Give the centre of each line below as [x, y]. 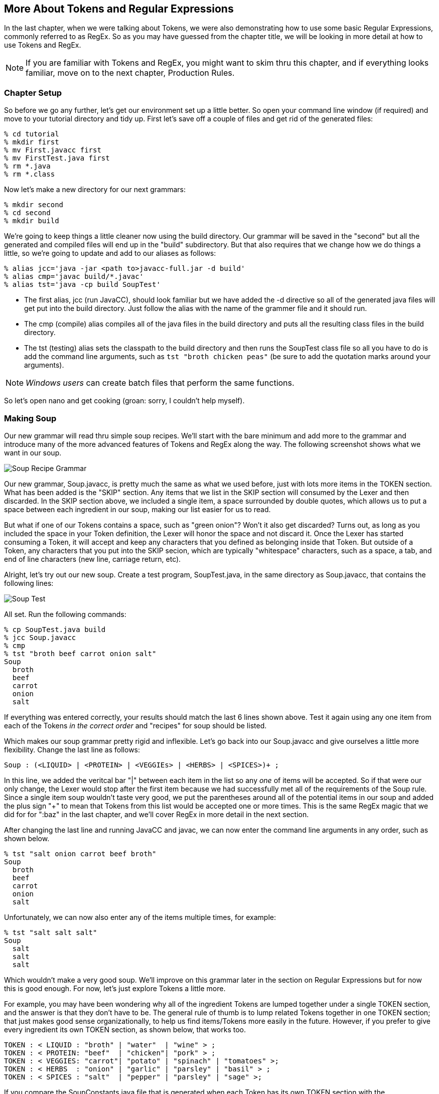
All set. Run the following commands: [65, 614]
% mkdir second [34, 205]
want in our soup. [33, 452]
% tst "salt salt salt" [51, 932]
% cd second [27, 213]
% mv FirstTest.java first [57, 158]
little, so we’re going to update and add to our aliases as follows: [110, 253]
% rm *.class [30, 174]
